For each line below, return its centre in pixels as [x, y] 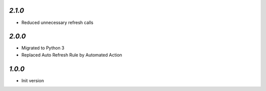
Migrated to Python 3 [43, 48]
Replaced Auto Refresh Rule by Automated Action [72, 55]
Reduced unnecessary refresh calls [57, 23]
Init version [33, 80]
